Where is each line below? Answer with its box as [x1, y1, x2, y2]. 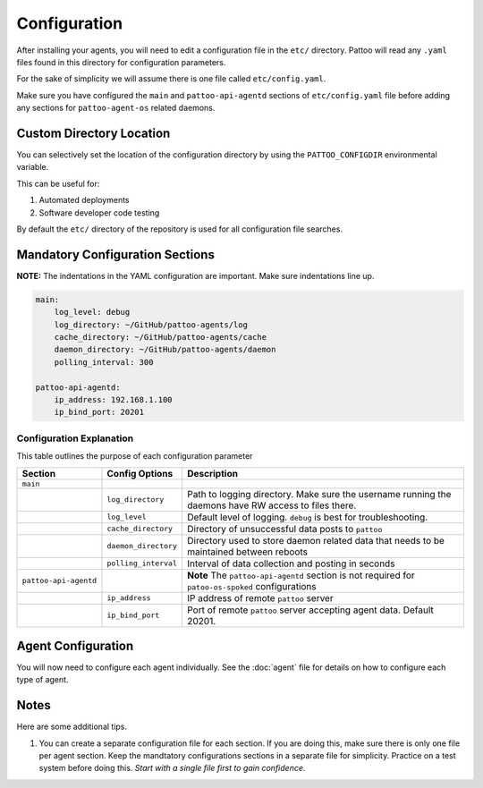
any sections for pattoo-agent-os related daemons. [16, 103, 216, 114]
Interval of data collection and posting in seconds [186, 557, 395, 570]
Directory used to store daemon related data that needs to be [186, 534, 445, 547]
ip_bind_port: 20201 [54, 407, 145, 418]
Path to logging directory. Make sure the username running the [186, 487, 452, 500]
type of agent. [16, 674, 69, 685]
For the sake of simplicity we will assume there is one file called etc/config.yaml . [16, 73, 326, 84]
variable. [16, 162, 49, 173]
